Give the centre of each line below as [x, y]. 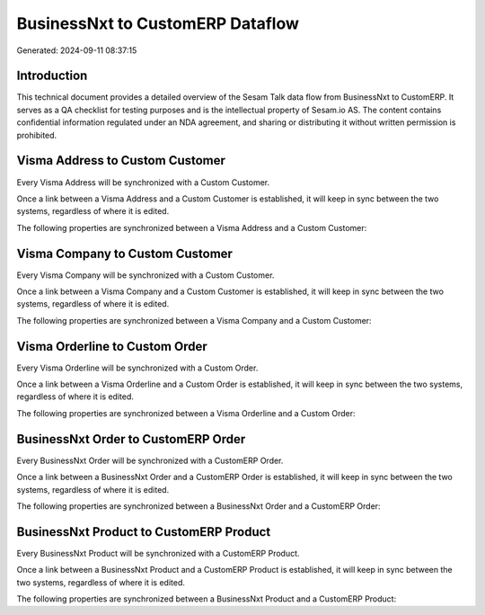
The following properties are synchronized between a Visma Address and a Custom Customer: [192, 227]
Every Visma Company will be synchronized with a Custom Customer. [145, 275]
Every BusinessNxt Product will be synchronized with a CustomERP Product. [158, 553]
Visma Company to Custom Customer [125, 253]
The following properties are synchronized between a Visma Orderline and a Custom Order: [186, 413]
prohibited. [37, 135]
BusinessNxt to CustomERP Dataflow [158, 23]
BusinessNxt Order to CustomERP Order [131, 439]
